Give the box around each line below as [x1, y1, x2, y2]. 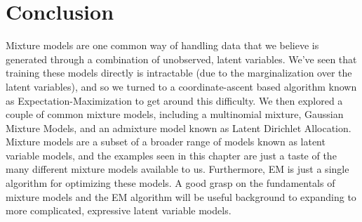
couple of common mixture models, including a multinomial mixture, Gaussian [6, 107, 344, 122]
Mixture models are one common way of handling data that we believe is [6, 38, 319, 53]
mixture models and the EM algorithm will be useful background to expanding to [6, 189, 356, 204]
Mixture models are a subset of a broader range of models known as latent [6, 134, 326, 149]
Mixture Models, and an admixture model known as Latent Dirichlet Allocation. [6, 120, 351, 135]
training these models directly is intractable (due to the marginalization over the [6, 65, 352, 80]
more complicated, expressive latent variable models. [6, 203, 232, 218]
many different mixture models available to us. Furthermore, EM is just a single [6, 162, 349, 176]
